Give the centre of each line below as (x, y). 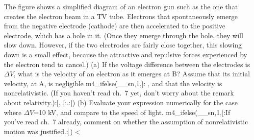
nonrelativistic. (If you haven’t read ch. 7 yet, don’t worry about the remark (119, 93)
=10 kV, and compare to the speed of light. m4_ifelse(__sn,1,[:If (132, 112)
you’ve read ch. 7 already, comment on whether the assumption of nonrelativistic (126, 122)
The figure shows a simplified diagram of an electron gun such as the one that (121, 6)
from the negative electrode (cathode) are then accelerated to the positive (115, 26)
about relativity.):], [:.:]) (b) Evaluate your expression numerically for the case (121, 102)
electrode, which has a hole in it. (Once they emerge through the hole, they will (124, 35)
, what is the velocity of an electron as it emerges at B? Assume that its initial (132, 74)
